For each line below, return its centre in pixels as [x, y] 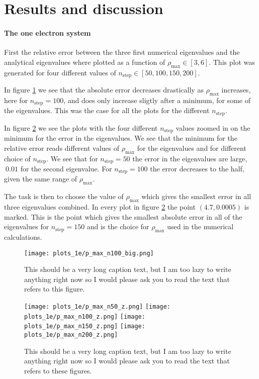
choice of [17, 158]
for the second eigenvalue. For [66, 169]
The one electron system [48, 32]
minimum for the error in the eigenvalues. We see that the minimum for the [121, 138]
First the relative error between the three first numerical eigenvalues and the [122, 52]
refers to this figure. [55, 289]
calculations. [23, 237]
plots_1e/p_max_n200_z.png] [71, 335]
